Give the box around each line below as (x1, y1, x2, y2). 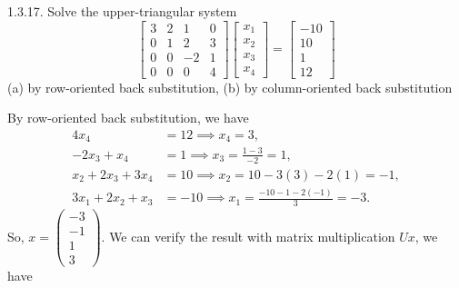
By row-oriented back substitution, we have (7, 108, 249, 127)
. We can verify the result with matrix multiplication (101, 226, 395, 245)
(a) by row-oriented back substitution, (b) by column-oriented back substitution (7, 77, 453, 96)
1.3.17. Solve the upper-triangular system (7, 2, 237, 20)
